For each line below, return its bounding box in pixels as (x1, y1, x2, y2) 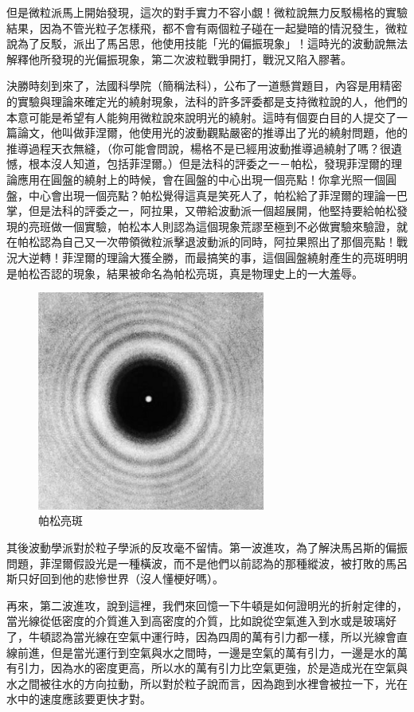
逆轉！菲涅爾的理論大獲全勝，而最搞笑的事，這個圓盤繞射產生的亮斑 (28, 248, 385, 265)
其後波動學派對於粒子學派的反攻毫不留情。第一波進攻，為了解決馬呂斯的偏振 (6, 538, 408, 555)
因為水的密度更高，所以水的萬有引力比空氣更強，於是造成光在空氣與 (50, 659, 408, 676)
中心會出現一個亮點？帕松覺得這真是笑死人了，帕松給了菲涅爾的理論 (28, 186, 385, 203)
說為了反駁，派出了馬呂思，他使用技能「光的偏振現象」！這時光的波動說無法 (6, 35, 408, 52)
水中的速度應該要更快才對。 (6, 690, 151, 707)
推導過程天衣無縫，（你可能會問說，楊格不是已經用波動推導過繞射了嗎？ (6, 139, 380, 156)
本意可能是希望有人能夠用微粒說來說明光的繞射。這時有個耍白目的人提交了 (6, 108, 396, 125)
